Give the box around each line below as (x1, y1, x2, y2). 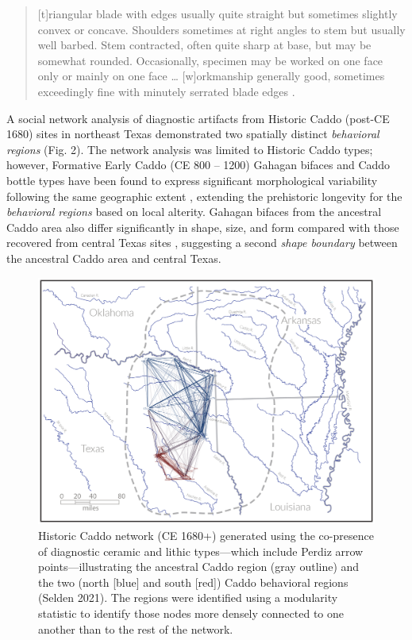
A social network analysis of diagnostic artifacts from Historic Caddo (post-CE (6, 110, 390, 126)
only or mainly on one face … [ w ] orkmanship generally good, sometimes (37, 67, 385, 84)
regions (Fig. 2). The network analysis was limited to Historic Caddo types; (6, 141, 373, 157)
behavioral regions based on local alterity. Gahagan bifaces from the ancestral (6, 203, 382, 220)
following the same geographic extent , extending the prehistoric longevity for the (6, 187, 402, 204)
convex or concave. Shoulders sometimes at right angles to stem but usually (37, 21, 406, 37)
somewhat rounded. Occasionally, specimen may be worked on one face (37, 52, 383, 68)
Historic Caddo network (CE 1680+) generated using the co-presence (38, 527, 374, 544)
